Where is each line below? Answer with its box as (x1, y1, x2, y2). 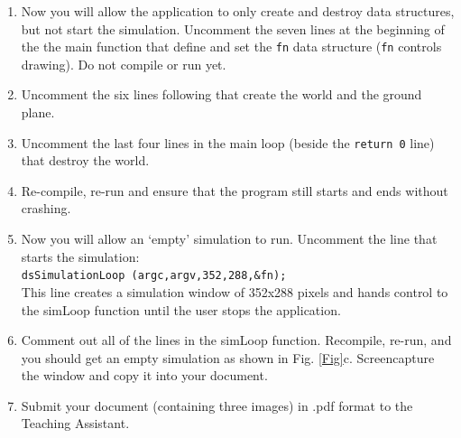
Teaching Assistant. (21, 414, 130, 433)
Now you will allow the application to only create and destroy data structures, (21, 2, 455, 20)
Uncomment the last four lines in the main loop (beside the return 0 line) (21, 133, 435, 152)
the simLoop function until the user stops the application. (21, 300, 341, 319)
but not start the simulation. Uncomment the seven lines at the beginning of (21, 19, 445, 38)
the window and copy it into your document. (21, 366, 268, 385)
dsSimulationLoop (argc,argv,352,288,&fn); (21, 269, 287, 283)
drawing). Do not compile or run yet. (21, 54, 226, 73)
